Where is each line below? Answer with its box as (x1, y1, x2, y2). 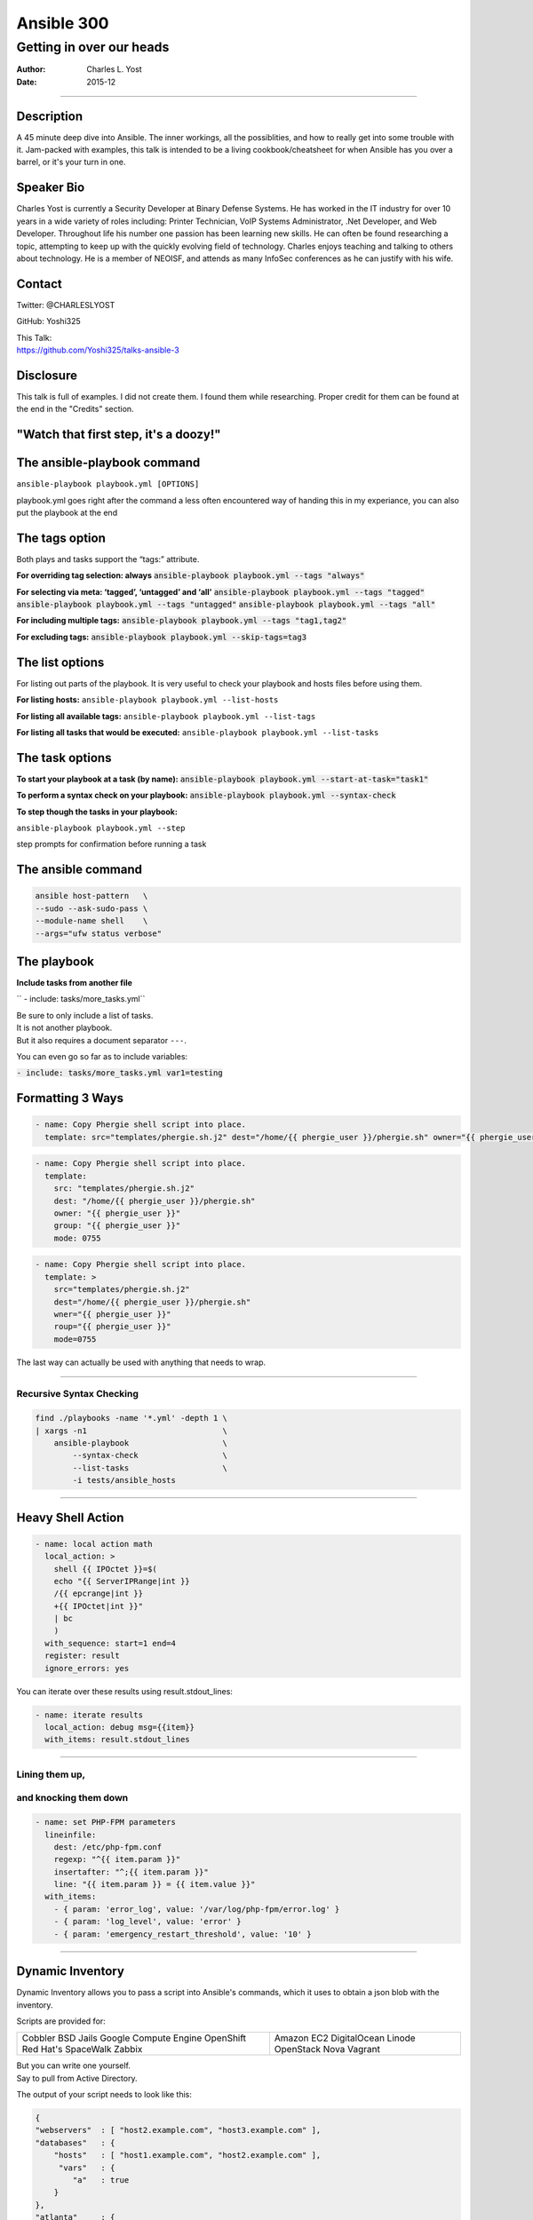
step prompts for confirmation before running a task (16, 839, 207, 850)
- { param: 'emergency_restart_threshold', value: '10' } (53, 1929, 312, 1939)
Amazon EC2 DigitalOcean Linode (274, 2032, 417, 2044)
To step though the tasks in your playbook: (16, 806, 178, 817)
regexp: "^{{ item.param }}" (53, 1854, 181, 1865)
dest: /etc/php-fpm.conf (53, 1842, 163, 1851)
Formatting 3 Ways (16, 1090, 124, 1106)
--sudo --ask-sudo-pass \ (35, 903, 148, 914)
